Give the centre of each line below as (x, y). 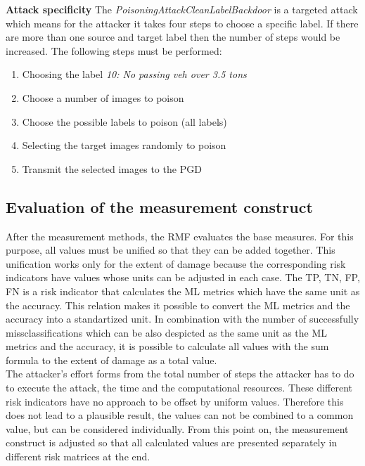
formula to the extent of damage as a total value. (111, 360)
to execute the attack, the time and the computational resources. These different (179, 388)
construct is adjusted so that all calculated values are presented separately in (172, 442)
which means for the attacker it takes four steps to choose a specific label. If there (182, 23)
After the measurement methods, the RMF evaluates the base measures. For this (180, 236)
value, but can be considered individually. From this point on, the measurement (177, 428)
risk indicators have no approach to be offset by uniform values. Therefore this (175, 401)
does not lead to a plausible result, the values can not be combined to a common (180, 415)
